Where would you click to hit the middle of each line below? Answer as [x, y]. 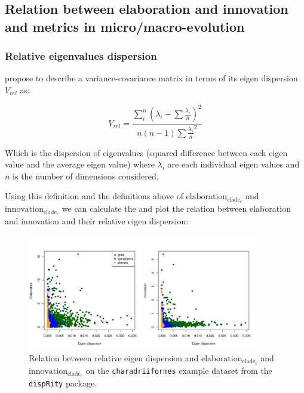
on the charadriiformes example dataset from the [179, 370]
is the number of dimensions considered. [86, 176]
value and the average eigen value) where [80, 164]
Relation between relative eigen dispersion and [114, 358]
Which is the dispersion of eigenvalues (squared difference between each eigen [146, 152]
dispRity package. [63, 383]
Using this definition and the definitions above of [94, 196]
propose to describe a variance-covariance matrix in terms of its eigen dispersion [151, 78]
